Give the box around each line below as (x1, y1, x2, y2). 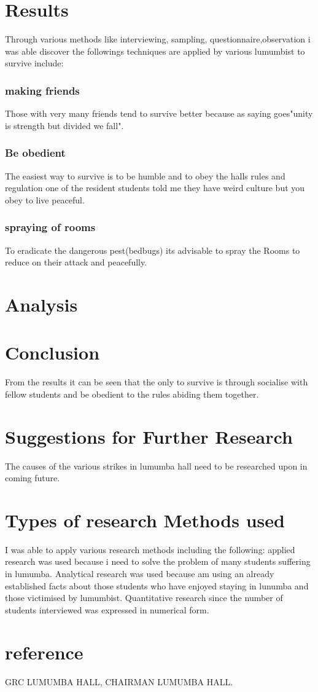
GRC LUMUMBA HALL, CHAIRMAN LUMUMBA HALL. (5, 675, 233, 688)
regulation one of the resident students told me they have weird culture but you (5, 181, 305, 194)
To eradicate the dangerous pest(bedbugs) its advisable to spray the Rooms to (5, 243, 300, 256)
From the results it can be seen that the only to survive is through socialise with (5, 375, 308, 388)
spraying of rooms (5, 219, 96, 235)
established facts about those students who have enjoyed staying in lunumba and (5, 579, 309, 592)
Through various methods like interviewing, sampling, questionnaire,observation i (5, 33, 311, 45)
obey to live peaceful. (5, 193, 85, 206)
